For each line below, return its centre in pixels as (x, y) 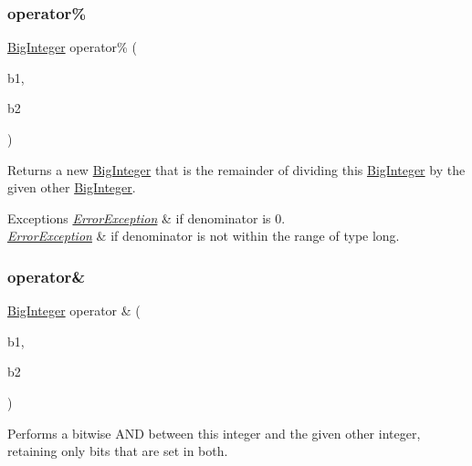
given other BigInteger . (72, 187)
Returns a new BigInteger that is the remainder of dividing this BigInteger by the (236, 169)
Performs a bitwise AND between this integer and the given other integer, (214, 433)
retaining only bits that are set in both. (118, 451)
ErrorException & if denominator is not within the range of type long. (204, 236)
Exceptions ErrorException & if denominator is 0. (147, 217)
